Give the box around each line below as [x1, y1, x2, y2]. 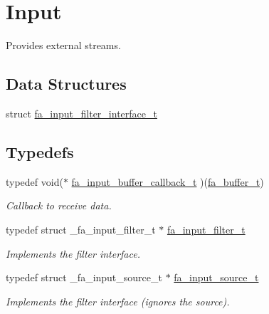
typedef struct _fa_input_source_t [6, 270, 162, 285]
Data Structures [6, 73, 127, 95]
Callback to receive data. [6, 198, 112, 213]
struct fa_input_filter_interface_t [6, 105, 157, 120]
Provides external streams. [6, 38, 121, 53]
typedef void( [6, 174, 63, 189]
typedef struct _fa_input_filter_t [6, 221, 156, 236]
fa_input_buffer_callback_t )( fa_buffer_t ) [71, 174, 264, 189]
